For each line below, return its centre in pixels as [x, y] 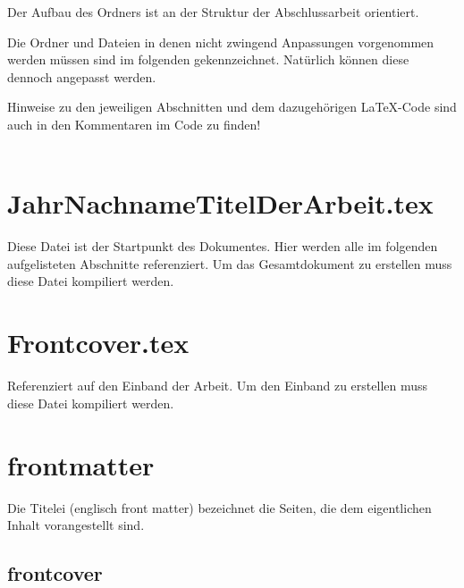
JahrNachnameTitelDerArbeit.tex [220, 203]
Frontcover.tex [98, 343]
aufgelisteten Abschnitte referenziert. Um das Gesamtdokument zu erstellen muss [230, 263]
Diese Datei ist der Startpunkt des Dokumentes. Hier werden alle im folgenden [223, 246]
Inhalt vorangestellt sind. [76, 525]
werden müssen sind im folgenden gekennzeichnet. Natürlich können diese [208, 59]
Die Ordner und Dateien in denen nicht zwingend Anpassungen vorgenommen [221, 42]
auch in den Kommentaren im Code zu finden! [134, 124]
